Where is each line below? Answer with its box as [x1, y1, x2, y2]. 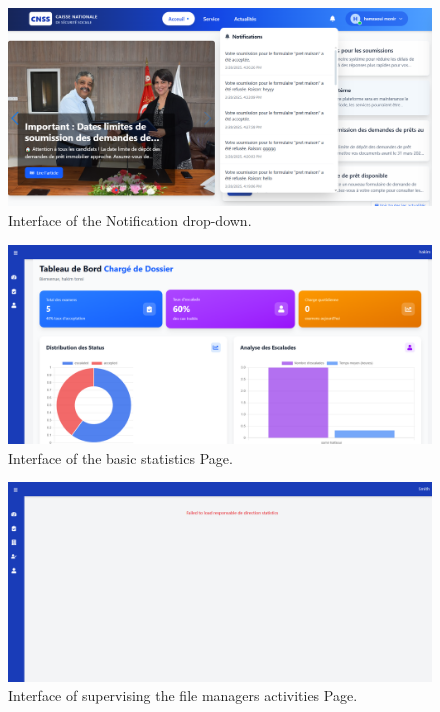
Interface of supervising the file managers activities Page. [8, 685, 358, 706]
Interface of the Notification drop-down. [8, 209, 252, 230]
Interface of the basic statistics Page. [8, 447, 233, 468]
